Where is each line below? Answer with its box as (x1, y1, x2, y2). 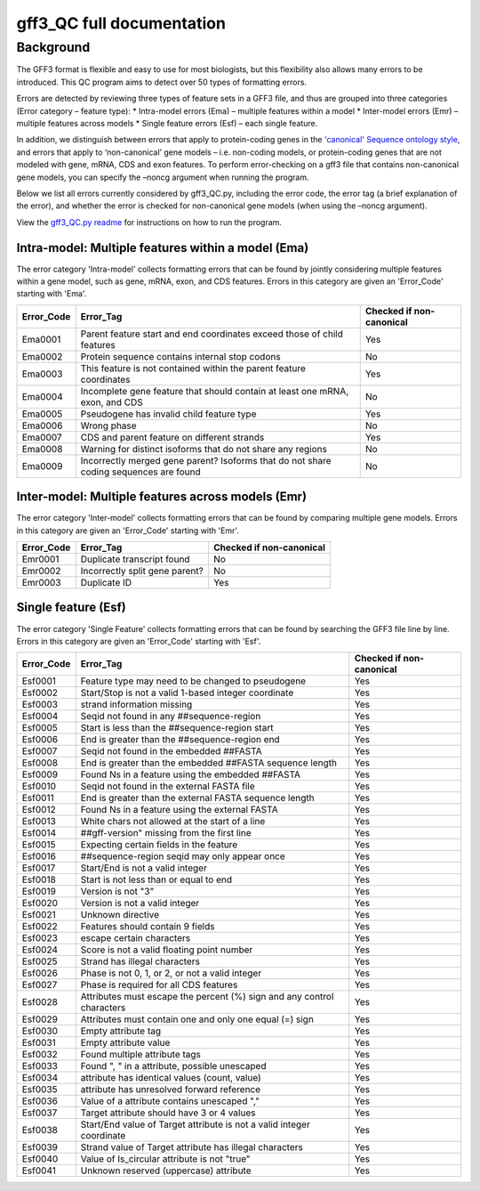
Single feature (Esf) (16, 600, 126, 615)
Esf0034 (21, 1072, 59, 1084)
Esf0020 (21, 897, 58, 910)
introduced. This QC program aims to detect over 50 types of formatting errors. (16, 77, 307, 87)
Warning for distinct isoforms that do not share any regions (80, 442, 328, 455)
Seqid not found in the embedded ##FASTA (80, 745, 262, 758)
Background (16, 39, 91, 55)
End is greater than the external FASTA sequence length (80, 792, 315, 805)
